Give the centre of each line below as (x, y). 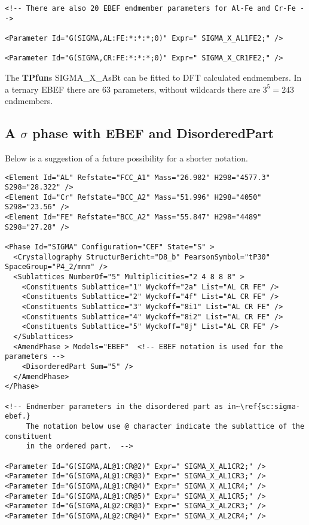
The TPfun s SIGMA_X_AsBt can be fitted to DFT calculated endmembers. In (153, 77)
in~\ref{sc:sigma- (264, 406)
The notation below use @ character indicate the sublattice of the (165, 426)
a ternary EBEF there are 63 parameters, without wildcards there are (133, 89)
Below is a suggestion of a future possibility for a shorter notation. (126, 158)
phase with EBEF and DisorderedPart (153, 133)
